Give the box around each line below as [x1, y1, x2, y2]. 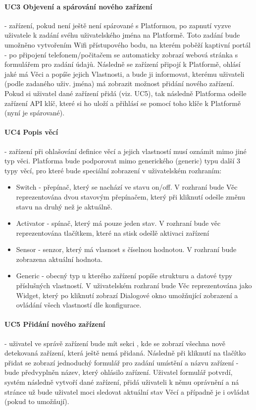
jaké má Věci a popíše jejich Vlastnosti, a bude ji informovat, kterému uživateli [4, 68, 245, 79]
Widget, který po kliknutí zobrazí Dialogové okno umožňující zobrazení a [16, 290, 238, 300]
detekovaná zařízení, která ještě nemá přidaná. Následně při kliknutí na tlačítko [4, 348, 246, 358]
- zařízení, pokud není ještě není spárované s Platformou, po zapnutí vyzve [4, 20, 231, 30]
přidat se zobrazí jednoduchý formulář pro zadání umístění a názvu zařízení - [4, 357, 239, 367]
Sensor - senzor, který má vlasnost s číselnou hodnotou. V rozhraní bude [16, 244, 237, 255]
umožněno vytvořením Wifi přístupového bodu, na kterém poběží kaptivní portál [4, 39, 251, 50]
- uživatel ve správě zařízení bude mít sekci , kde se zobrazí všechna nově [4, 338, 225, 348]
